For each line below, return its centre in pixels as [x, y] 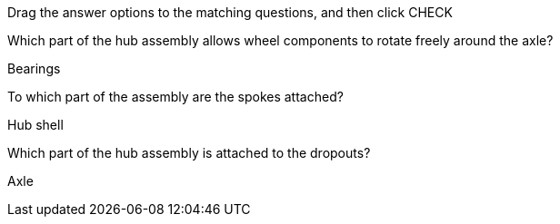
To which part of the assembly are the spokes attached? [175, 97]
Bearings [34, 68]
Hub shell [35, 125]
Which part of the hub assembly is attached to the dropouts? [189, 153]
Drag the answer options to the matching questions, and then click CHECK [230, 12]
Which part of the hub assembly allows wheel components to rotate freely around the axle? [280, 40]
